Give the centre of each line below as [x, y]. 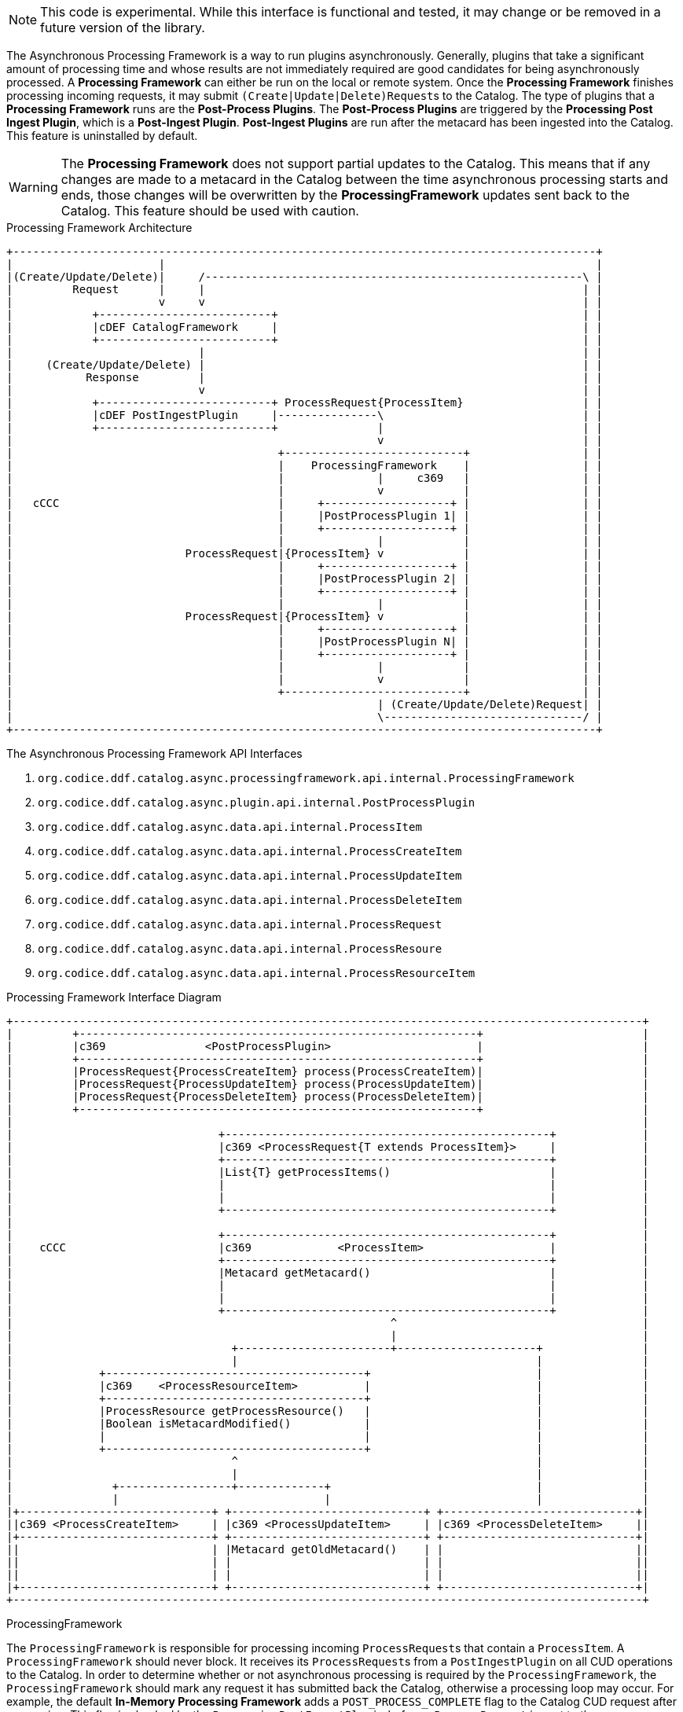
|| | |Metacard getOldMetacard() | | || [328, 1549]
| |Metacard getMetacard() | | [328, 1273]
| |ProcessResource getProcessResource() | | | [328, 1411]
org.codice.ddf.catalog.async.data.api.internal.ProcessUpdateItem [250, 876]
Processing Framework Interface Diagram [114, 997]
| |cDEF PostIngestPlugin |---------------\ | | [305, 415]
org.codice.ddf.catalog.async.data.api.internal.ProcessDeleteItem [250, 900]
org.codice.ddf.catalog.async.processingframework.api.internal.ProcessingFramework [306, 778]
